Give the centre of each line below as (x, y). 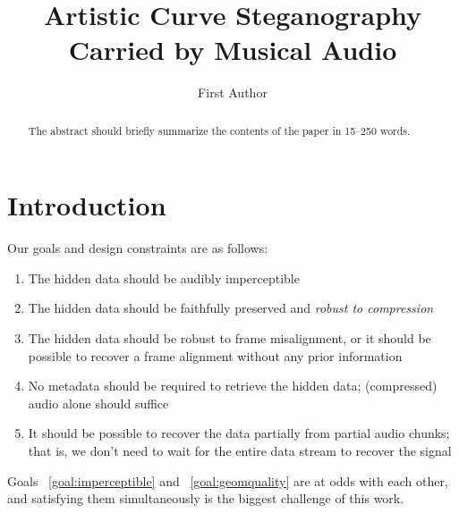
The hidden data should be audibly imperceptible (164, 278)
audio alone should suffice (98, 403)
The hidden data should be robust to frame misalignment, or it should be (229, 338)
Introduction (87, 205)
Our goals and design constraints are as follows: (138, 248)
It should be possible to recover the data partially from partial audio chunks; (239, 433)
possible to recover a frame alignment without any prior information (215, 355)
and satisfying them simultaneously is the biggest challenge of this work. (206, 498)
